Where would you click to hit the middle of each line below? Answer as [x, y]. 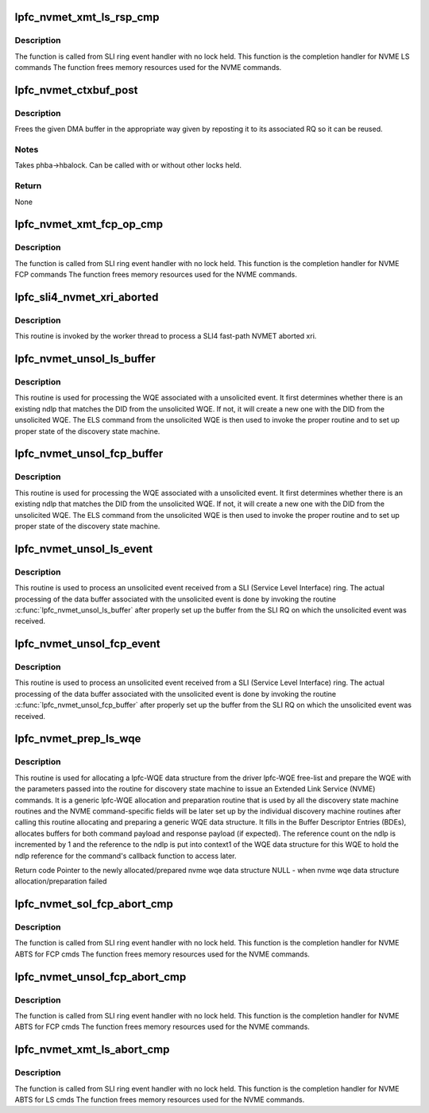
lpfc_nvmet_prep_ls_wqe [78, 739]
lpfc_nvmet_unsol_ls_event [84, 549]
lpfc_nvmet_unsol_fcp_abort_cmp [100, 977]
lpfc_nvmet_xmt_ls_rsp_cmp [87, 17]
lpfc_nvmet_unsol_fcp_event [87, 644]
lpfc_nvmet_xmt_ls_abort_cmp [92, 1050]
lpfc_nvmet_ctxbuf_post [76, 90]
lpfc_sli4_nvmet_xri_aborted [87, 297]
